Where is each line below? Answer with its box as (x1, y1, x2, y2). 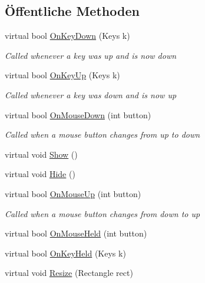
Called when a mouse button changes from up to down (5, 128, 200, 141)
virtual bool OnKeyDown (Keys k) (5, 29, 130, 42)
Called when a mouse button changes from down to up (5, 207, 200, 219)
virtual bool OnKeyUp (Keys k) (5, 69, 120, 81)
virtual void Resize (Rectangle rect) (5, 267, 133, 279)
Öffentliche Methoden (5, 2, 140, 20)
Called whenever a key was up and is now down (5, 49, 177, 61)
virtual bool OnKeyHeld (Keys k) (5, 247, 126, 259)
